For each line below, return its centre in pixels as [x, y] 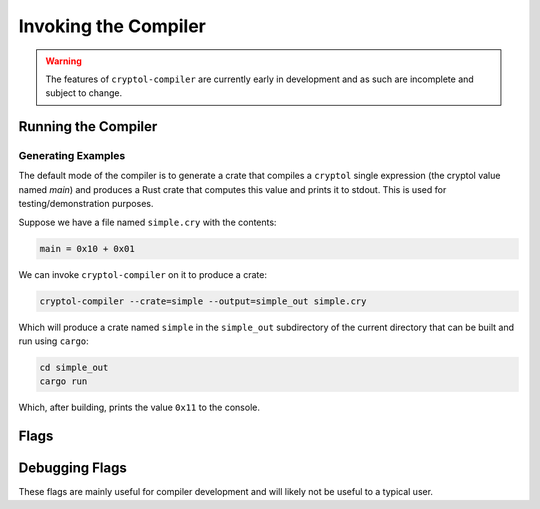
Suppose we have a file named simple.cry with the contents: [147, 222]
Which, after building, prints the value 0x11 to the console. [139, 407]
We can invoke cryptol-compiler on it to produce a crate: [142, 274]
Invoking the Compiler [112, 26]
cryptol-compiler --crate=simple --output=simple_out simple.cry [203, 301]
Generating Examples [72, 156]
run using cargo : [53, 341]
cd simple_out [74, 367]
